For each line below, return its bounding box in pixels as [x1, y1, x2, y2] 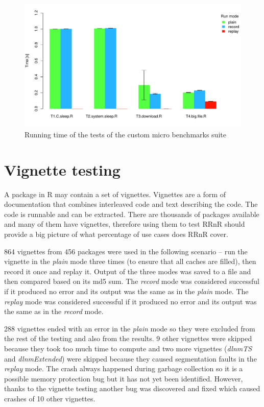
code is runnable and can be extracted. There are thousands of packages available [4, 208, 259, 219]
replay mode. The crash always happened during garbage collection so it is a [4, 363, 243, 374]
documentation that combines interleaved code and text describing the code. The [4, 199, 258, 209]
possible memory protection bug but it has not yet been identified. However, [4, 373, 243, 384]
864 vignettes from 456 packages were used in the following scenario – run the [4, 246, 248, 256]
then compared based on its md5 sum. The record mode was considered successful [4, 276, 259, 286]
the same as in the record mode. [4, 306, 104, 317]
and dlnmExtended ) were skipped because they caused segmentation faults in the [4, 353, 257, 364]
